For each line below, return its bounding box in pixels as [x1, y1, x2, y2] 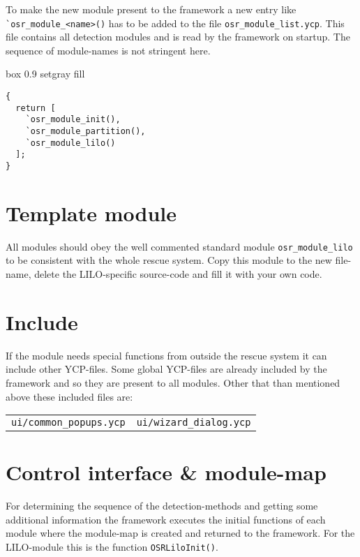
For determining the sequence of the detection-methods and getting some [6, 498, 318, 513]
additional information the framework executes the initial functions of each [6, 512, 326, 526]
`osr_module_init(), [25, 114, 121, 125]
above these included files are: [6, 389, 133, 403]
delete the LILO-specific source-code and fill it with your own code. [34, 267, 322, 281]
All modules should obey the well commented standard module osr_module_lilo [6, 239, 353, 253]
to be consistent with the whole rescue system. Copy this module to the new [6, 253, 332, 267]
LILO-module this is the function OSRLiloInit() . [6, 540, 218, 554]
